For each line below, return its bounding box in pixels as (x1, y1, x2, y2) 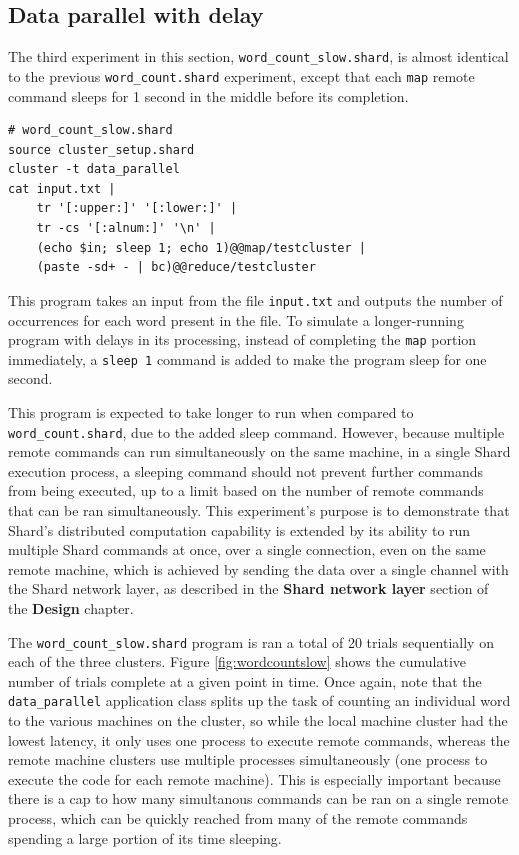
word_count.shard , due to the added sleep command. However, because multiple (8, 421, 505, 442)
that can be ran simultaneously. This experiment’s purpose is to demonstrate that (8, 500, 510, 521)
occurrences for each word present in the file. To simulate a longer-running (8, 309, 464, 330)
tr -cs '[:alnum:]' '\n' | (36, 221, 216, 236)
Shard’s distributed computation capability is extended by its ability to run (8, 519, 471, 540)
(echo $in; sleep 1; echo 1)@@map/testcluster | (36, 240, 366, 255)
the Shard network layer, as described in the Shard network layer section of (8, 578, 489, 599)
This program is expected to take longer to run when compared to (8, 402, 414, 423)
